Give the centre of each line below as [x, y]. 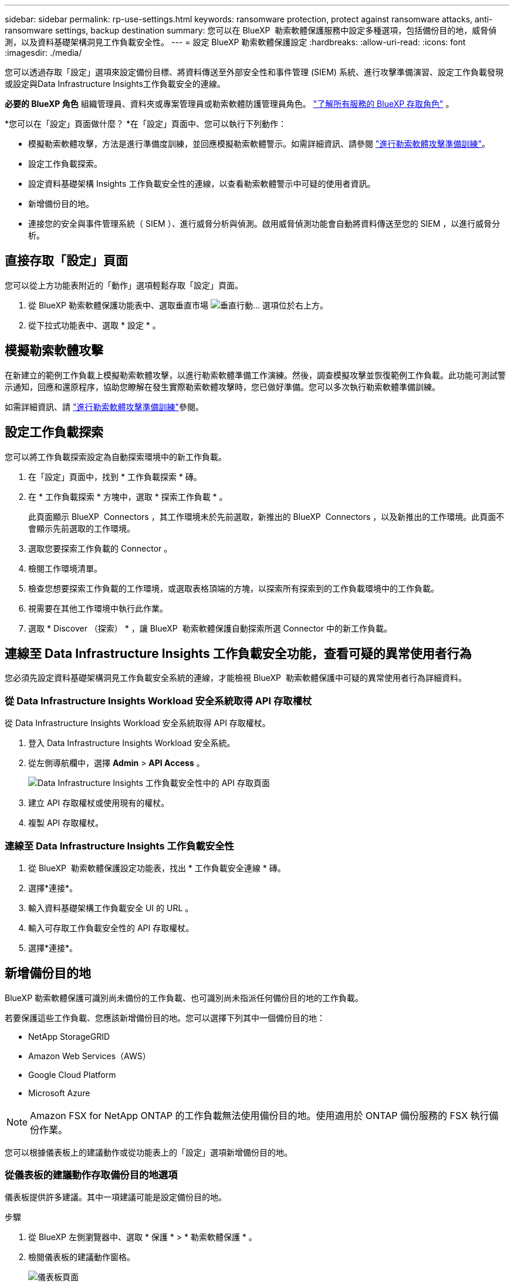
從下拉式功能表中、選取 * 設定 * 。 [94, 325]
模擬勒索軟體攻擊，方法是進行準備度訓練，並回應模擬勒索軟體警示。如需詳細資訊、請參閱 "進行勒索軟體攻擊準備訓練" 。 [259, 144]
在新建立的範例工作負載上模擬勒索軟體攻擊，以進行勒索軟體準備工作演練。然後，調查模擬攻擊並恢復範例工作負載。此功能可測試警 [255, 375]
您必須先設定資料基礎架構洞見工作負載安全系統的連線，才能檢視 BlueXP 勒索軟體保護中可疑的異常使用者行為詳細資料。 [236, 678]
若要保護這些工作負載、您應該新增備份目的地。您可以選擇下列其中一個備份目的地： [165, 1017]
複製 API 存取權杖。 [66, 823]
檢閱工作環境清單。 [65, 568]
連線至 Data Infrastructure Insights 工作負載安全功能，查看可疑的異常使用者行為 [238, 653]
